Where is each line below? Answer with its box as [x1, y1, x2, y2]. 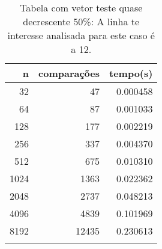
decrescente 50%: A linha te [23, 14, 140, 28]
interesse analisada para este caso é [7, 28, 155, 42]
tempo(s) [109, 66, 153, 80]
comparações [38, 66, 100, 80]
